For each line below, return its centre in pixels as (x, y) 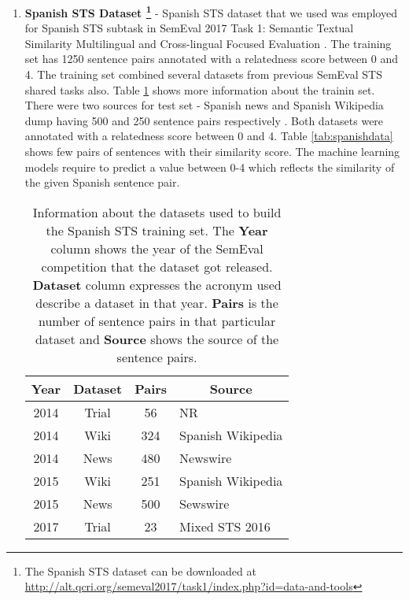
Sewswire (204, 503)
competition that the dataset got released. (157, 266)
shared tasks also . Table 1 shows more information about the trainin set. (200, 89)
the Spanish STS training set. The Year (157, 230)
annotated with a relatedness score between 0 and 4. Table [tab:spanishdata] (209, 136)
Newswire (206, 457)
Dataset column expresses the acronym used (157, 284)
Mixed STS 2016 (225, 526)
